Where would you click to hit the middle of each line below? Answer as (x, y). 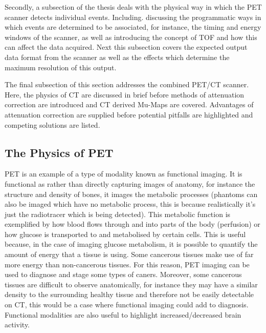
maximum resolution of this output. (61, 67)
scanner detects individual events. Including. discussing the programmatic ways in (133, 17)
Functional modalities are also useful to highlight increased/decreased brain (123, 314)
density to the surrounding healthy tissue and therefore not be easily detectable (129, 294)
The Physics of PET (59, 152)
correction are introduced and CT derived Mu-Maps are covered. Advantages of (129, 104)
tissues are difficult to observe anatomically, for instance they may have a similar (131, 284)
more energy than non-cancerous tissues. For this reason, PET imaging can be (127, 264)
